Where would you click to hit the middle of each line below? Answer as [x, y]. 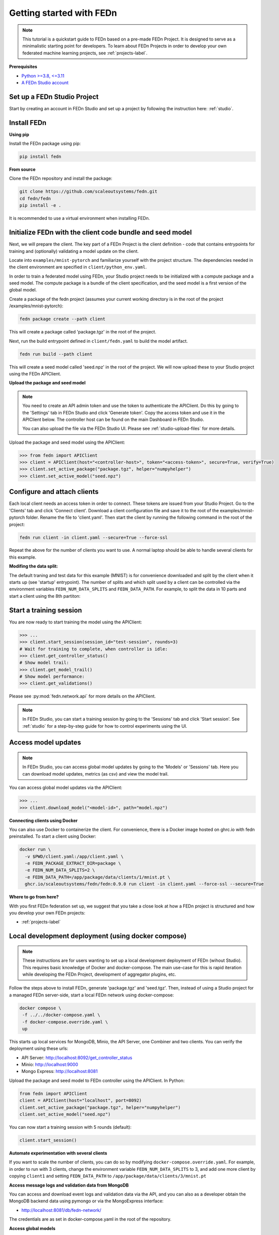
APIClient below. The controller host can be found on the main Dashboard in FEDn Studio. [113, 419]
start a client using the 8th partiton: [45, 596]
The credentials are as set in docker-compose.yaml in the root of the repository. [90, 1219]
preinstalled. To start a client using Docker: [52, 836]
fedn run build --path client [56, 354]
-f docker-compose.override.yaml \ [65, 1022]
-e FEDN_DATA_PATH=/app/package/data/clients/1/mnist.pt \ [98, 877]
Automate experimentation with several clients [58, 1153]
